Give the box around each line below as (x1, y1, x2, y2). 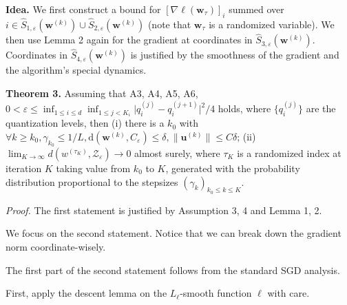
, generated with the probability (165, 160, 300, 175)
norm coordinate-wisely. (6, 239, 106, 253)
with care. (267, 286, 310, 300)
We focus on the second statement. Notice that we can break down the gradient (6, 226, 341, 240)
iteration (6, 160, 42, 175)
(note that (147, 17, 191, 32)
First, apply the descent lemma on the (6, 286, 167, 300)
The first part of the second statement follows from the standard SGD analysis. (6, 262, 340, 277)
